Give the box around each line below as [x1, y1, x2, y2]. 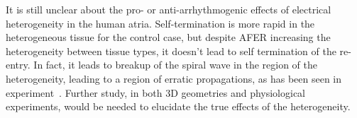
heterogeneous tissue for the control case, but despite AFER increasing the [6, 30, 331, 45]
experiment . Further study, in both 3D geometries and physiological [6, 85, 305, 100]
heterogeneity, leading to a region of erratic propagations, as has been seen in [6, 71, 342, 85]
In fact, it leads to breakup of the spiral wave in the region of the [33, 57, 317, 72]
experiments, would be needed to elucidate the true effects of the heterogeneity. [6, 99, 351, 114]
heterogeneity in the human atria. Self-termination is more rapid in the [6, 16, 315, 30]
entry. [6, 57, 31, 72]
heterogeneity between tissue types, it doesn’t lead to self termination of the [6, 43, 336, 58]
